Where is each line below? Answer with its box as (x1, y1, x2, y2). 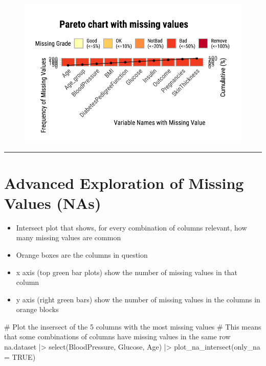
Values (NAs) (4, 192, 101, 213)
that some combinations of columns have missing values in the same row (4, 331, 231, 342)
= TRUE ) (4, 351, 36, 362)
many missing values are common (16, 232, 121, 243)
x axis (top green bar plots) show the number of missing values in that (16, 266, 238, 277)
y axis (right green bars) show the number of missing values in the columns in (16, 294, 260, 304)
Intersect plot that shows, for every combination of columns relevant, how (16, 222, 247, 233)
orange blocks (16, 304, 59, 315)
